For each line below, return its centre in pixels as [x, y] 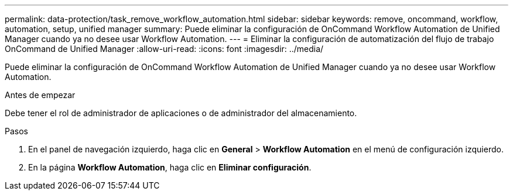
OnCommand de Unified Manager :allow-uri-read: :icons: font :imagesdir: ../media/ [164, 49]
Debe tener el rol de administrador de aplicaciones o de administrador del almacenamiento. [181, 113]
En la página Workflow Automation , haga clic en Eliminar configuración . [170, 167]
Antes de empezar [40, 95]
